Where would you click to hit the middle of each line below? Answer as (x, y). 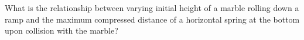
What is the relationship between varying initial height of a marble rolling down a (152, 8)
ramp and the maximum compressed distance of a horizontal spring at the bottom (152, 19)
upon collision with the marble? (62, 30)
